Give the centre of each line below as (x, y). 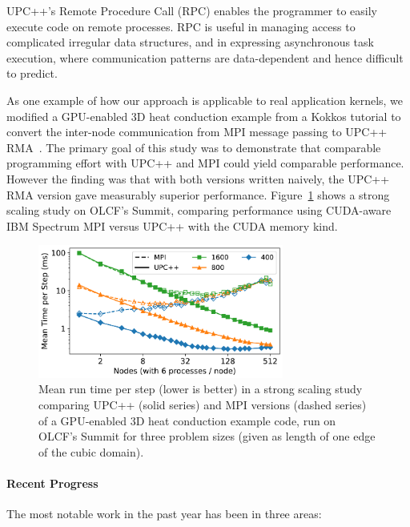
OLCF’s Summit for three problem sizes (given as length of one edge (207, 436)
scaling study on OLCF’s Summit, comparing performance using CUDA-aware (199, 210)
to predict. (32, 73)
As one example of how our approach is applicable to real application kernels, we (205, 100)
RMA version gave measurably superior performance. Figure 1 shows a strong (198, 194)
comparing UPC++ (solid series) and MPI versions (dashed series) (203, 404)
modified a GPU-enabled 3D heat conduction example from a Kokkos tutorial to (204, 116)
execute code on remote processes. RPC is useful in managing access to (181, 26)
